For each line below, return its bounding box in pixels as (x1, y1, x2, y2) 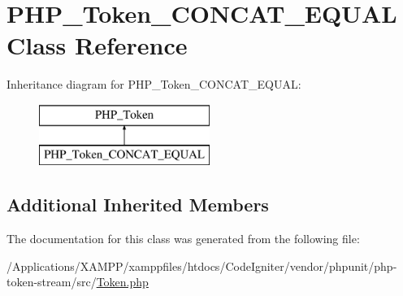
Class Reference (6, 28, 188, 62)
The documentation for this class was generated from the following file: (6, 230, 360, 247)
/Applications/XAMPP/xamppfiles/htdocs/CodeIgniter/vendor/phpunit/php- (6, 257, 397, 274)
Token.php (96, 273, 149, 290)
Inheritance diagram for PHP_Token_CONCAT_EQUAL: (6, 76, 301, 93)
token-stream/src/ (6, 273, 97, 290)
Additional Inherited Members (6, 192, 269, 217)
